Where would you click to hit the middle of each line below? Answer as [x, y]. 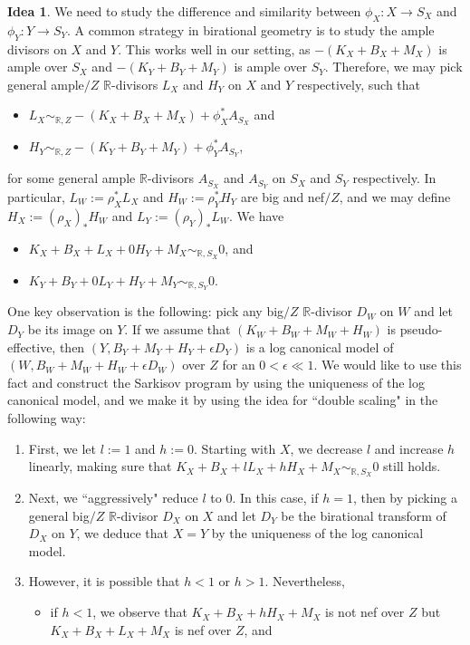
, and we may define [395, 196]
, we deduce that [123, 533]
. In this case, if [275, 498]
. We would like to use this [388, 365]
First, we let [62, 448]
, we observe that [140, 612]
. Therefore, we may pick [393, 67]
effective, [32, 347]
